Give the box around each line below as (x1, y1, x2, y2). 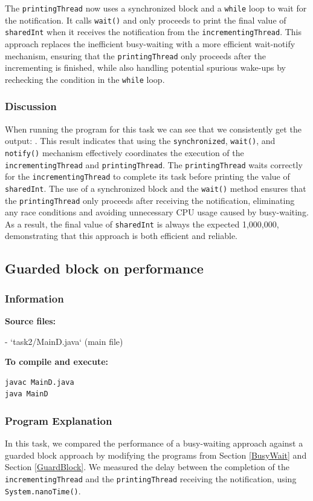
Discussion (5, 99, 57, 114)
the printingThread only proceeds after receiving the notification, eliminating (5, 194, 295, 206)
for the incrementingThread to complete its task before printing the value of (5, 170, 290, 183)
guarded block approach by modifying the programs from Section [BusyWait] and (5, 448, 307, 461)
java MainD (5, 390, 48, 399)
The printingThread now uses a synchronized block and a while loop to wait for (5, 2, 307, 14)
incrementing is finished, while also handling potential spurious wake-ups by (5, 61, 286, 74)
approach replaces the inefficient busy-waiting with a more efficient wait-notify (5, 37, 295, 50)
